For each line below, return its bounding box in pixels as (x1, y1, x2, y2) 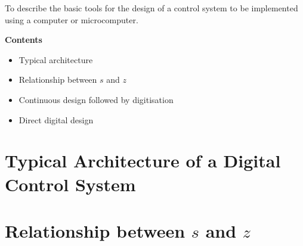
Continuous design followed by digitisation (18, 93, 174, 105)
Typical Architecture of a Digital (5, 148, 281, 173)
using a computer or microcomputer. (5, 13, 138, 26)
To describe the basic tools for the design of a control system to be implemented (5, 2, 298, 14)
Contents (5, 33, 42, 46)
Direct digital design (18, 113, 94, 126)
